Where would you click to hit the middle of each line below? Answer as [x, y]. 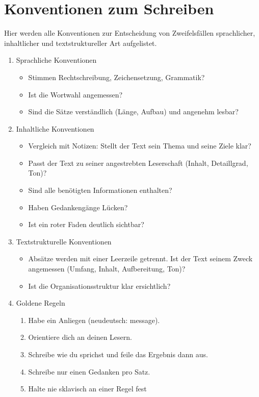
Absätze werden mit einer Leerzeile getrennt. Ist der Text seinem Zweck [140, 258]
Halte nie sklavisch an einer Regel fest [87, 389]
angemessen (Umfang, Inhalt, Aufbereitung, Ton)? [107, 269]
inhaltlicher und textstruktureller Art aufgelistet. [81, 43]
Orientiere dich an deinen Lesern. [80, 337]
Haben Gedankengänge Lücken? [78, 207]
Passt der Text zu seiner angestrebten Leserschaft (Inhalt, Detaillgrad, [138, 163]
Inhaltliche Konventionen [55, 128]
